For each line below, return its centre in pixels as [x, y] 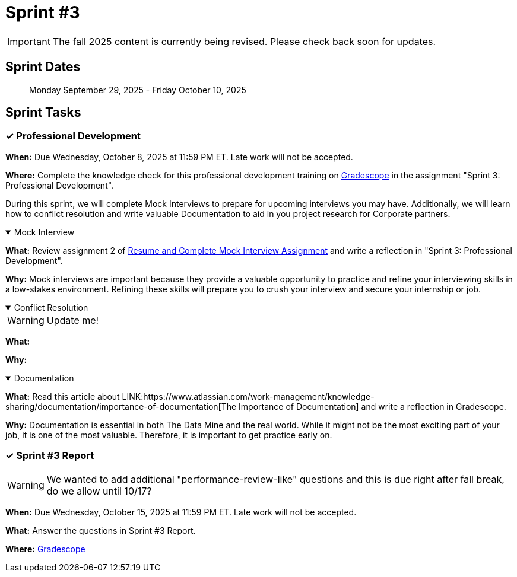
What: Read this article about [63, 396]
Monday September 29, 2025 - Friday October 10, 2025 [138, 90]
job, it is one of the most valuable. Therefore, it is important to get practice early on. [169, 435]
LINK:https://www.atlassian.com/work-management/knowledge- [248, 396]
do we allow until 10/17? [99, 491]
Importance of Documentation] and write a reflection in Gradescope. [372, 406]
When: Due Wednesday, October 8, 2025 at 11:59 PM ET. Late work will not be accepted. [179, 157]
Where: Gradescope [45, 549]
